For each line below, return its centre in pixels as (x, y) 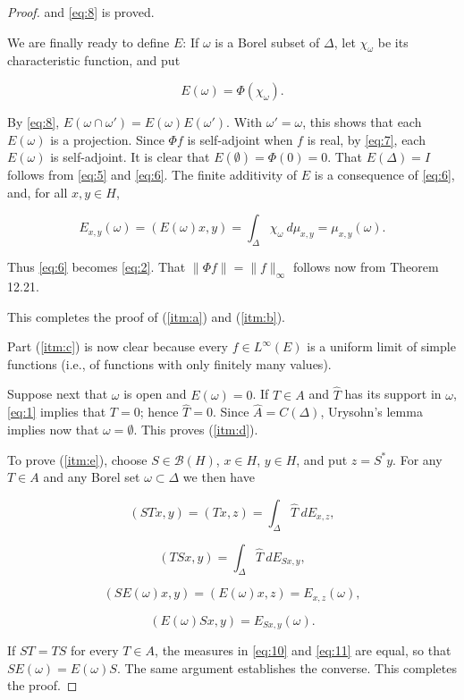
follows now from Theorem (366, 267)
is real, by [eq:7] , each (366, 139)
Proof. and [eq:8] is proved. (81, 12)
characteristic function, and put (94, 60)
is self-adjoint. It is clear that (130, 157)
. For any (418, 459)
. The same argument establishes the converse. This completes (287, 667)
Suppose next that (58, 394)
